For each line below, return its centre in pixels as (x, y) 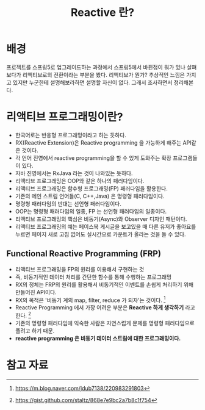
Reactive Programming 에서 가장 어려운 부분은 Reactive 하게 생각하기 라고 (105, 307)
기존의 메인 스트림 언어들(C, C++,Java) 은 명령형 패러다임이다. (90, 196)
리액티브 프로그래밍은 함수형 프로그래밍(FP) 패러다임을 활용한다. (91, 188)
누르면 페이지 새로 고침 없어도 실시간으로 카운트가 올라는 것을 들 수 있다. (100, 234)
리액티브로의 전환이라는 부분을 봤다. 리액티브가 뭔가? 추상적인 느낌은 (103, 74)
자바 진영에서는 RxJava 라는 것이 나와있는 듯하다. (74, 173)
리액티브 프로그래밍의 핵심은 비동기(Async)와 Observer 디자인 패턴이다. (101, 219)
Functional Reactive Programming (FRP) (84, 254)
